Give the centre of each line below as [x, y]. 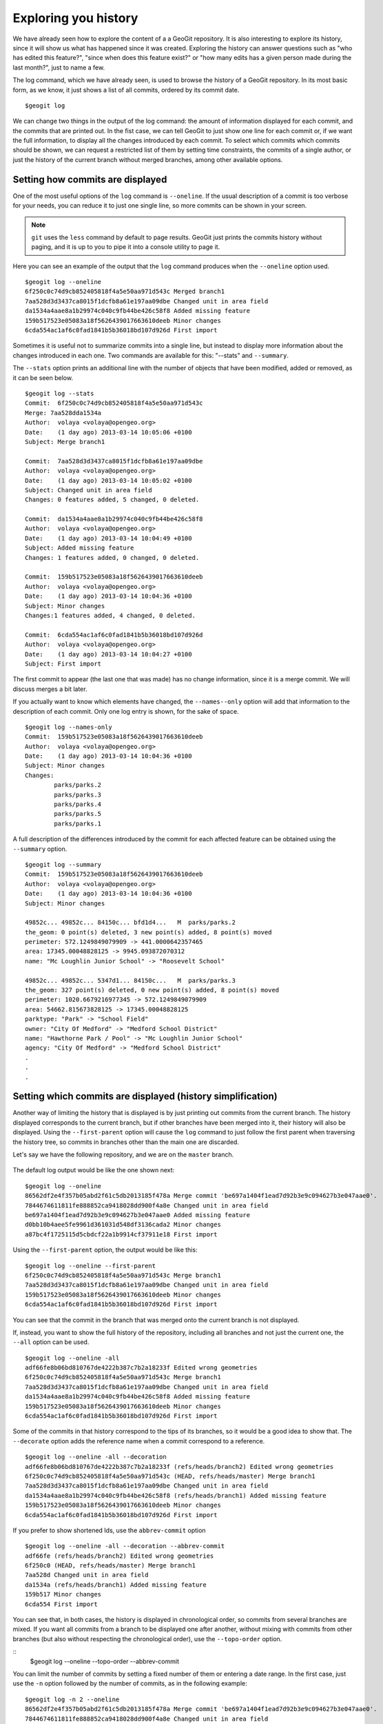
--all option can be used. [51, 1342]
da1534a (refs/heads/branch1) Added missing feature [116, 1585]
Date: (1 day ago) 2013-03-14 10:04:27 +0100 [108, 654]
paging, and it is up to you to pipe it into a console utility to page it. [126, 247]
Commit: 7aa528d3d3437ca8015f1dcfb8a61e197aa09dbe [114, 461]
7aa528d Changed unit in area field [87, 1575]
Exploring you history [75, 18]
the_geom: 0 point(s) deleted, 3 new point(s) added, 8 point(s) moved [148, 932]
